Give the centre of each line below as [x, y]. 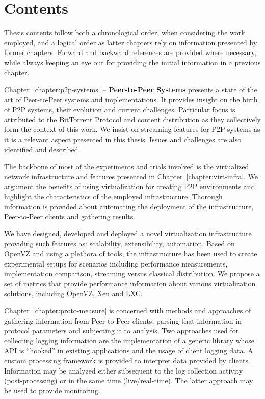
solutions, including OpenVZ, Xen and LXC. [73, 293]
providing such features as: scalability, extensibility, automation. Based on [120, 243]
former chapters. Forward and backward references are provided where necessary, [130, 52]
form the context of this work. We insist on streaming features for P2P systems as [132, 129]
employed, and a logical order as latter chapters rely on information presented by [131, 42]
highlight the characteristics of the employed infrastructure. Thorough [113, 196]
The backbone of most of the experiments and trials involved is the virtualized [127, 166]
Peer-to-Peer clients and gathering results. [70, 216]
